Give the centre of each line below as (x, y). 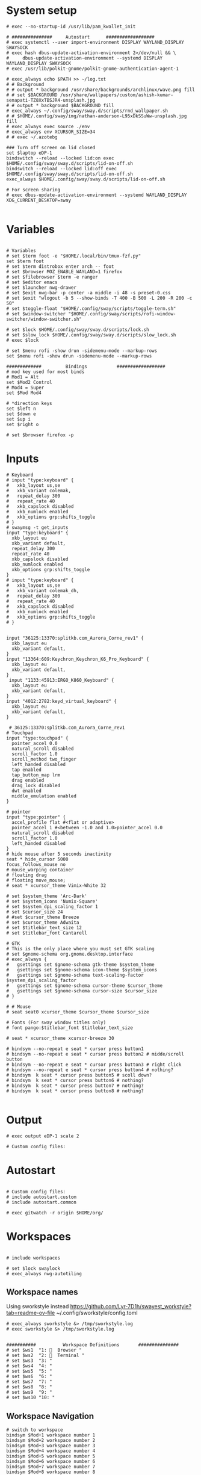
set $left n (21, 409)
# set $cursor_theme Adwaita (43, 922)
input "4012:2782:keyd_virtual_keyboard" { (62, 701)
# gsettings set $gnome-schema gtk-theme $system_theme (80, 964)
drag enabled (28, 780)
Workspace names (42, 1292)
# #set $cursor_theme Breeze (43, 917)
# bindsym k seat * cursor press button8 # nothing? (75, 1091)
